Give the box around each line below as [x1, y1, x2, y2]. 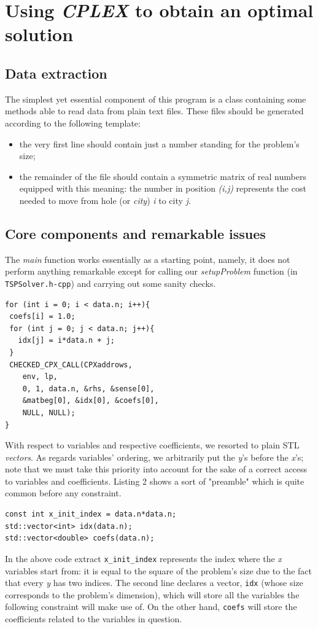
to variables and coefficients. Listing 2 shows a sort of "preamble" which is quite [5, 474, 304, 487]
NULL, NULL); [22, 408, 76, 417]
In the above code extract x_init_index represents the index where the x [5, 552, 282, 565]
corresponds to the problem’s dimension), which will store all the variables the [5, 588, 300, 601]
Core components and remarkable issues [5, 224, 266, 243]
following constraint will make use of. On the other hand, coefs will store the [5, 600, 297, 613]
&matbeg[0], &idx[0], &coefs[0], [22, 396, 159, 405]
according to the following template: [5, 116, 141, 129]
